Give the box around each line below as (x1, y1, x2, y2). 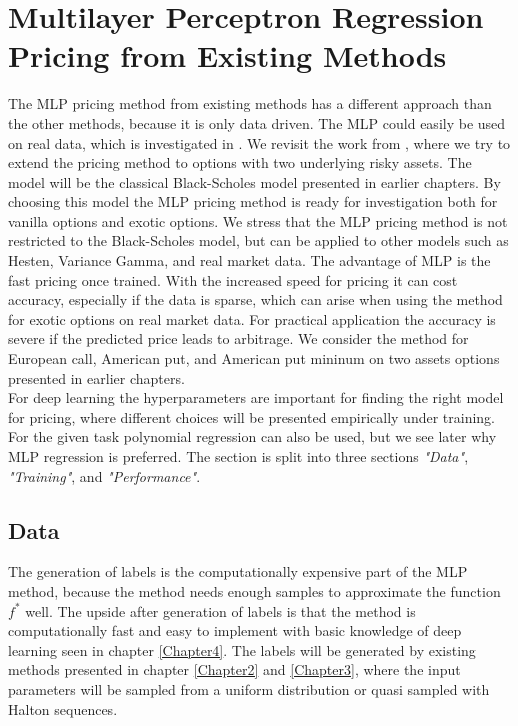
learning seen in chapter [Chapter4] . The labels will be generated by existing (8, 639, 476, 660)
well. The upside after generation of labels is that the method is (25, 600, 416, 621)
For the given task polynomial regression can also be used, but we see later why (8, 426, 497, 447)
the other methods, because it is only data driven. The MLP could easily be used (8, 112, 506, 133)
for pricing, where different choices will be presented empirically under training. (8, 406, 495, 427)
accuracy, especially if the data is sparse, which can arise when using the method (8, 289, 503, 310)
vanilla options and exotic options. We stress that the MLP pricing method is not (8, 210, 508, 231)
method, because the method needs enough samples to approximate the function (8, 580, 501, 601)
